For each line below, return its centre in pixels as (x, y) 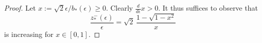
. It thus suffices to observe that (208, 8)
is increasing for (29, 34)
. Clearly (119, 8)
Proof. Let (20, 8)
